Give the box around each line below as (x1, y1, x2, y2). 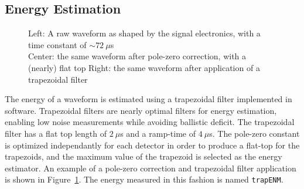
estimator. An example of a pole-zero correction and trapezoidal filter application (5, 161, 296, 174)
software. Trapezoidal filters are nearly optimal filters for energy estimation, (5, 104, 277, 116)
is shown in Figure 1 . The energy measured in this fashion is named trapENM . (5, 173, 283, 185)
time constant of (28, 38, 87, 50)
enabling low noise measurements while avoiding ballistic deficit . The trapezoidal (5, 116, 295, 128)
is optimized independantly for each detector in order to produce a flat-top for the (5, 139, 300, 151)
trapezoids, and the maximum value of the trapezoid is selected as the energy (5, 150, 282, 163)
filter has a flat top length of (5, 127, 107, 139)
